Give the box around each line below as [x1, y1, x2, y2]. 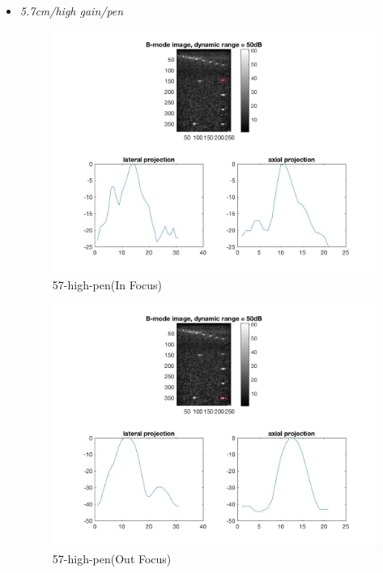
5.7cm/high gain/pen [19, 2, 124, 19]
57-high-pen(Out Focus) [52, 549, 172, 567]
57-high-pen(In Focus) [52, 276, 163, 293]
